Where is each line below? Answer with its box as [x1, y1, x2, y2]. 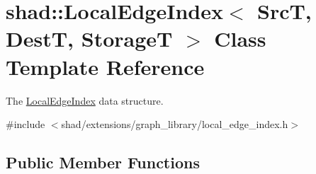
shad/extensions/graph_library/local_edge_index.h [61, 117, 288, 132]
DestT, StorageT [6, 24, 173, 53]
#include [6, 117, 45, 132]
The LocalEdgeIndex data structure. [6, 93, 164, 108]
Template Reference [6, 52, 205, 81]
